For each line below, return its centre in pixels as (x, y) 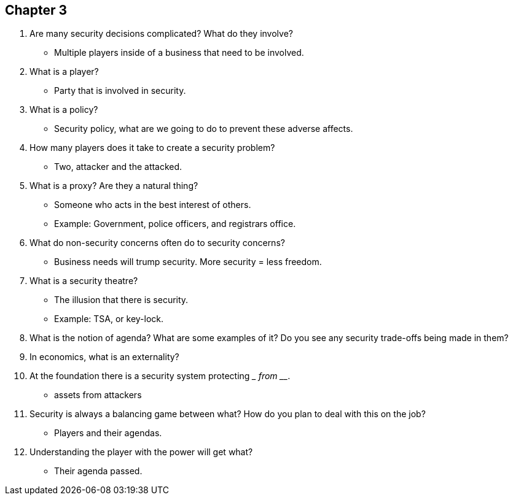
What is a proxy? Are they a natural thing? (114, 186)
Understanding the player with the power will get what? (141, 452)
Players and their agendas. (108, 433)
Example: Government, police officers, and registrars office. (175, 224)
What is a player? (64, 72)
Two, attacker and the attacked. (118, 167)
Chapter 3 (36, 10)
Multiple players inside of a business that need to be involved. (179, 53)
